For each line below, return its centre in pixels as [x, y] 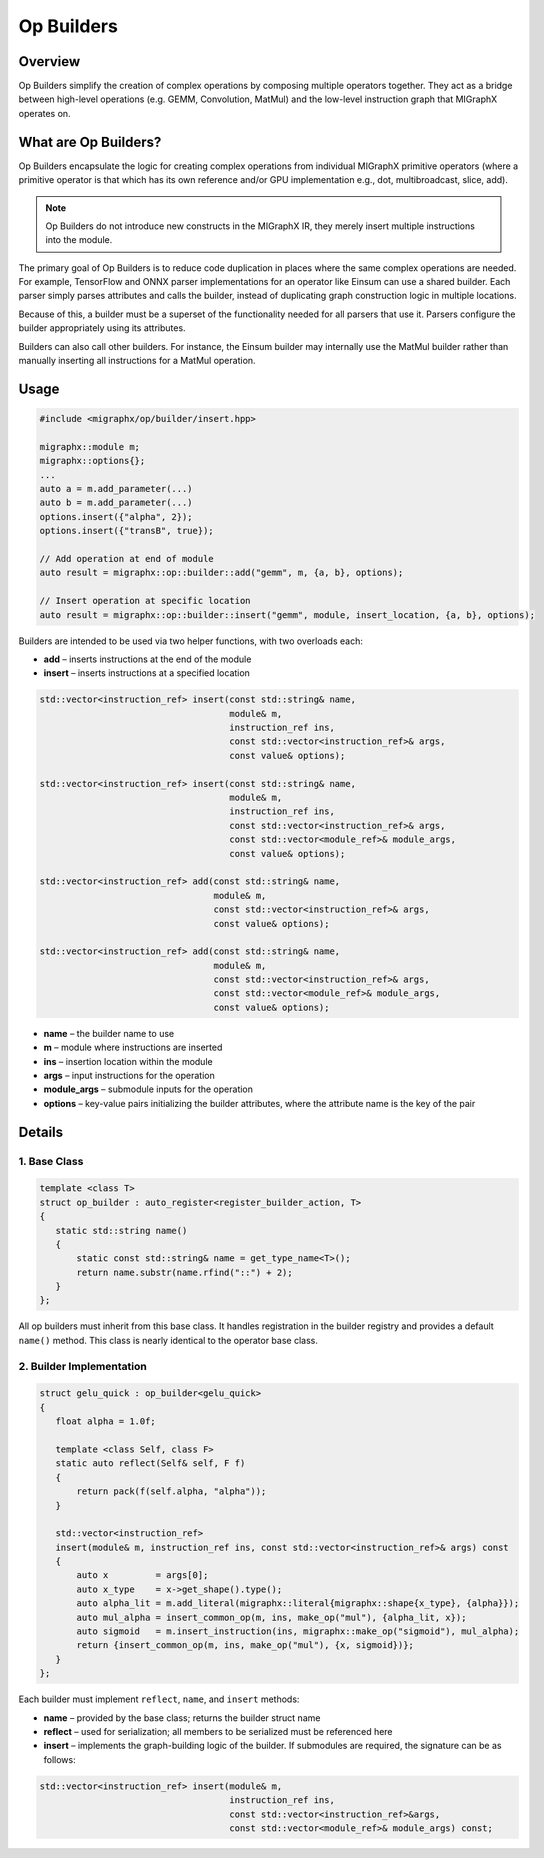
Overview [49, 61]
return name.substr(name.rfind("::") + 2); [185, 1272]
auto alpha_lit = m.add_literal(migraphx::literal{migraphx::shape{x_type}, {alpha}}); [298, 1603]
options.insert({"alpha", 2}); [116, 516]
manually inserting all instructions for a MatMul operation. [137, 361]
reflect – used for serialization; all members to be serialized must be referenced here [218, 1731]
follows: [59, 1759]
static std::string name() [121, 1230]
